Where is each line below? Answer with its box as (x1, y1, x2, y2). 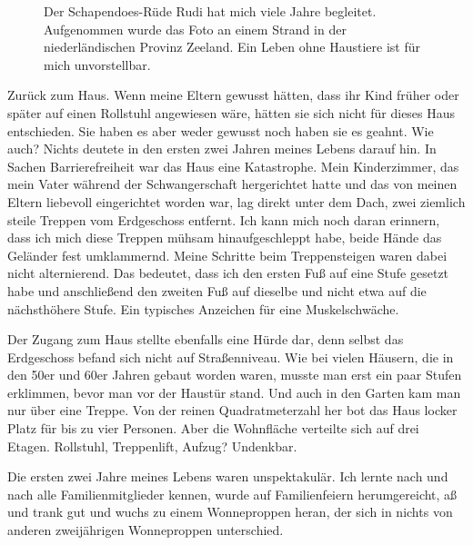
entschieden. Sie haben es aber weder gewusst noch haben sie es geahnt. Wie (7, 121, 434, 140)
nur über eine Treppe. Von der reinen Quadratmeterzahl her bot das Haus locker (7, 401, 458, 420)
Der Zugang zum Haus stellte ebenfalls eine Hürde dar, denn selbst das (7, 330, 404, 349)
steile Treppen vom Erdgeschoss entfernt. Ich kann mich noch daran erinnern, (7, 210, 440, 229)
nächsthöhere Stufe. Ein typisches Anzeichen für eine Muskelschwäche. (7, 299, 399, 318)
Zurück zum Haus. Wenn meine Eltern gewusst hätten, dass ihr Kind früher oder (7, 85, 459, 104)
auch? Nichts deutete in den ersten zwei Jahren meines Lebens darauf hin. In (7, 139, 437, 158)
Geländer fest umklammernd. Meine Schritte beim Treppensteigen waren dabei (7, 245, 448, 264)
